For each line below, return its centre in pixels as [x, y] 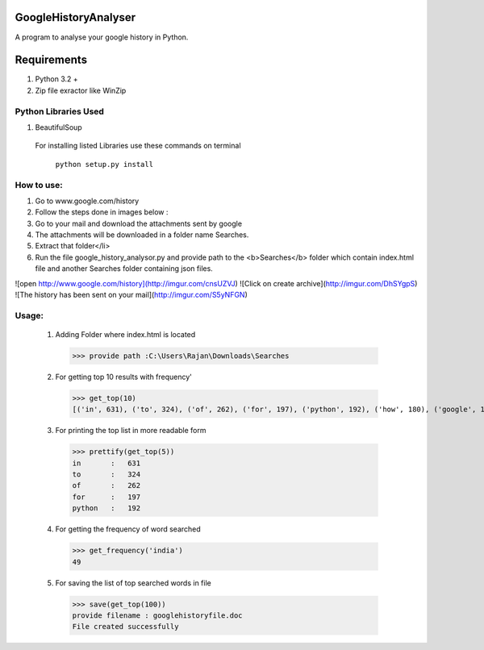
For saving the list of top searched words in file [133, 583]
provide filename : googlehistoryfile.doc [157, 615]
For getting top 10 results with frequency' [124, 377]
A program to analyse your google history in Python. [102, 37]
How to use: [39, 185]
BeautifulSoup [58, 127]
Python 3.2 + [56, 79]
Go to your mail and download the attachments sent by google [138, 223]
